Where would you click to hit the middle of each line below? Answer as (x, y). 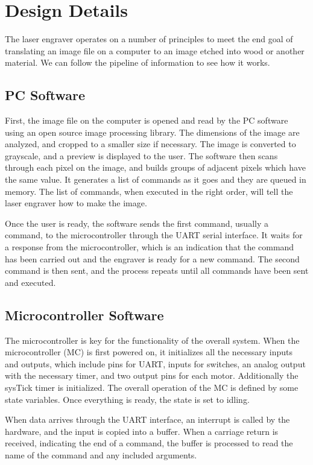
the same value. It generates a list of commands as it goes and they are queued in (156, 179)
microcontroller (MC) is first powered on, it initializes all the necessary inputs (149, 352)
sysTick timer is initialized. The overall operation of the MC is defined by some (152, 387)
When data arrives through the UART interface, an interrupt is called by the (147, 419)
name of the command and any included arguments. (101, 454)
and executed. (30, 282)
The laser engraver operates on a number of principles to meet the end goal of (149, 39)
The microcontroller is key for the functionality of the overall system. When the (152, 340)
